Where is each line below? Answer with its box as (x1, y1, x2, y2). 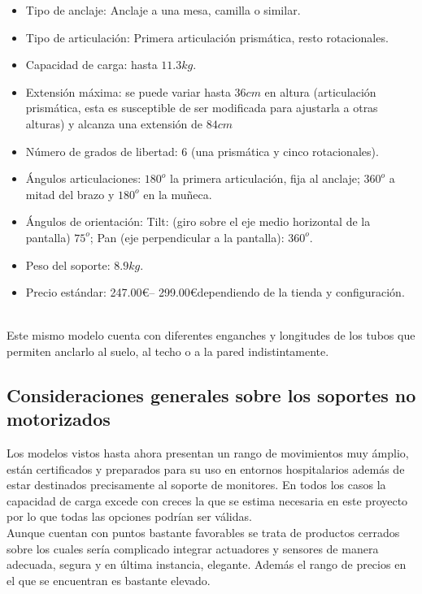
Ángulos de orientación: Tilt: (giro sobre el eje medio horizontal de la (25, 213, 371, 230)
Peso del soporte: (25, 256, 111, 273)
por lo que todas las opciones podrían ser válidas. (7, 508, 252, 525)
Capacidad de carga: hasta (25, 56, 158, 73)
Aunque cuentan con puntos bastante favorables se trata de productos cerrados (7, 524, 400, 541)
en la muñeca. (143, 185, 212, 202)
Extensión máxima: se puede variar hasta (25, 83, 231, 100)
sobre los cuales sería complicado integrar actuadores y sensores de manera (7, 540, 379, 557)
